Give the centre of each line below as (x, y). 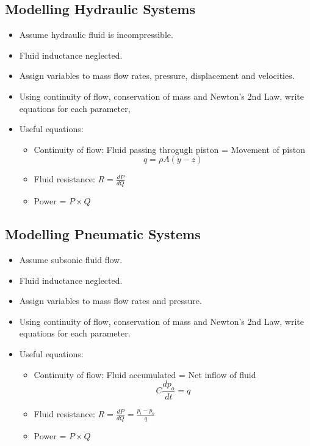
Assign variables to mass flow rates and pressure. (110, 301)
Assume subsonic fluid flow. (71, 259)
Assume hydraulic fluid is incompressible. (96, 35)
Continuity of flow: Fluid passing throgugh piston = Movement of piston (169, 149)
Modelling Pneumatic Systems (103, 234)
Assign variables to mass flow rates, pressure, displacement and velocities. (157, 76)
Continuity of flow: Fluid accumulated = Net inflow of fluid (145, 374)
